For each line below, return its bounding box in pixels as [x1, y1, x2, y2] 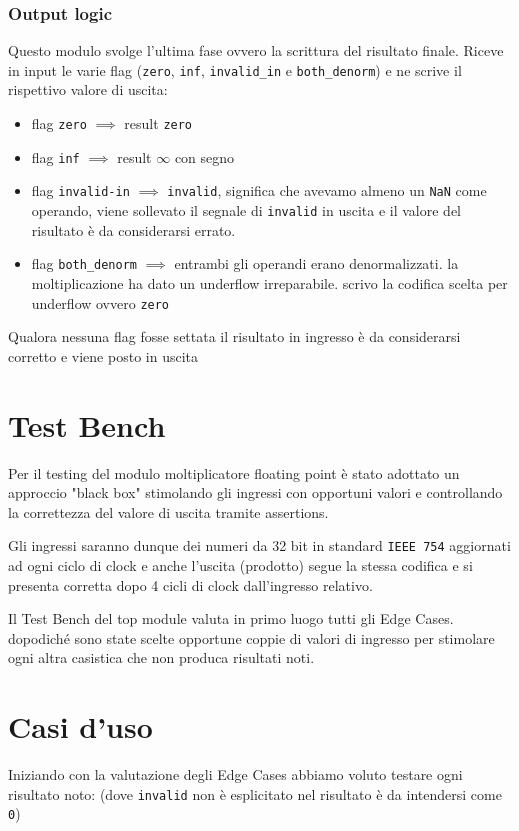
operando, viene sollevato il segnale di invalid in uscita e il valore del [31, 200, 461, 221]
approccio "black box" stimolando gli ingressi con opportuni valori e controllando [8, 482, 503, 503]
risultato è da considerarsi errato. [31, 219, 236, 240]
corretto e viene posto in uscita [8, 345, 198, 366]
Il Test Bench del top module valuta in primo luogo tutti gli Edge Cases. [8, 608, 454, 629]
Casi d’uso [8, 706, 153, 747]
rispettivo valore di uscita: [8, 79, 168, 100]
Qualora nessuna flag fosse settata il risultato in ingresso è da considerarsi [8, 326, 461, 347]
